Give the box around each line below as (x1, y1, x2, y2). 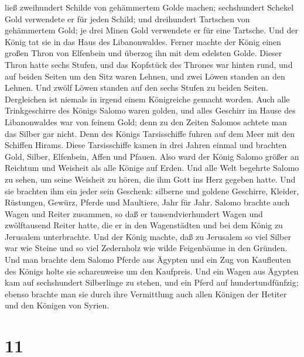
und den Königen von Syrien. (5, 299, 110, 311)
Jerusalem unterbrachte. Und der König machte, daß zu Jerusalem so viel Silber (5, 230, 291, 242)
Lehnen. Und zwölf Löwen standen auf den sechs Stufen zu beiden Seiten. (5, 81, 268, 94)
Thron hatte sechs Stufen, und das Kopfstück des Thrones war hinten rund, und (5, 58, 293, 70)
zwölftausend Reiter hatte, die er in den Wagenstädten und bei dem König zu (5, 219, 283, 231)
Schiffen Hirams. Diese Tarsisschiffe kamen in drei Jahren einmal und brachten (5, 139, 287, 151)
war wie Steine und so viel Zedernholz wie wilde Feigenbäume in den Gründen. (5, 242, 288, 254)
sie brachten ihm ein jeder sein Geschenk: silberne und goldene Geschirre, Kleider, (5, 184, 299, 197)
